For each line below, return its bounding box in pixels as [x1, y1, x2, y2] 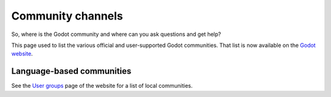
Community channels [11, 9, 123, 23]
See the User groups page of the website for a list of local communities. [11, 82, 193, 90]
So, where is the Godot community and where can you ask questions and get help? [11, 31, 221, 38]
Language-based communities [11, 66, 132, 76]
